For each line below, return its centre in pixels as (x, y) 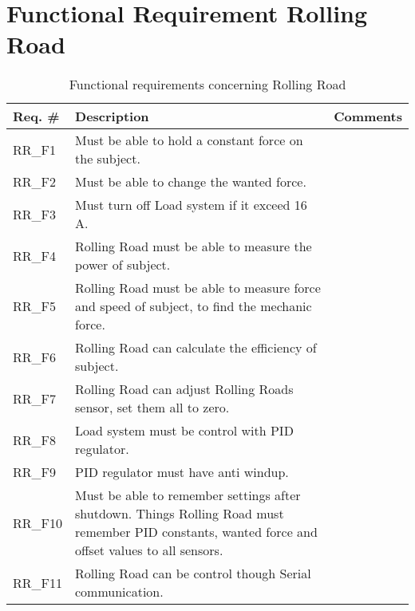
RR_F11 (38, 582)
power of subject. (123, 265)
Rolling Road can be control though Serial (193, 574)
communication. (119, 592)
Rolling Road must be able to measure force (198, 288)
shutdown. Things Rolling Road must (180, 514)
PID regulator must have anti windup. (182, 472)
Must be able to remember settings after (188, 495)
